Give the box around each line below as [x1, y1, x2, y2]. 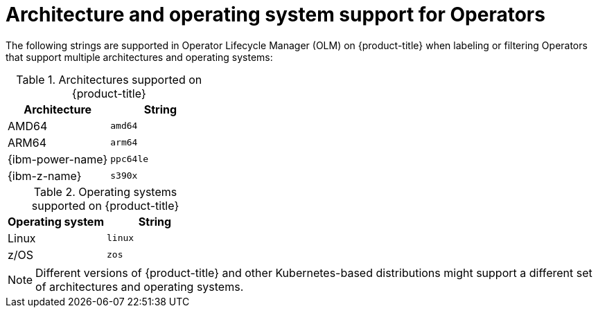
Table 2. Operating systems [33, 184, 177, 199]
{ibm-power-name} [8, 152, 108, 166]
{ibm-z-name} [8, 168, 82, 183]
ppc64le [110, 154, 149, 165]
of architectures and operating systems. [35, 279, 244, 294]
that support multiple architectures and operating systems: [6, 51, 273, 63]
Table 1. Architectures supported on [16, 72, 202, 87]
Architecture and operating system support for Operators [6, 3, 545, 26]
